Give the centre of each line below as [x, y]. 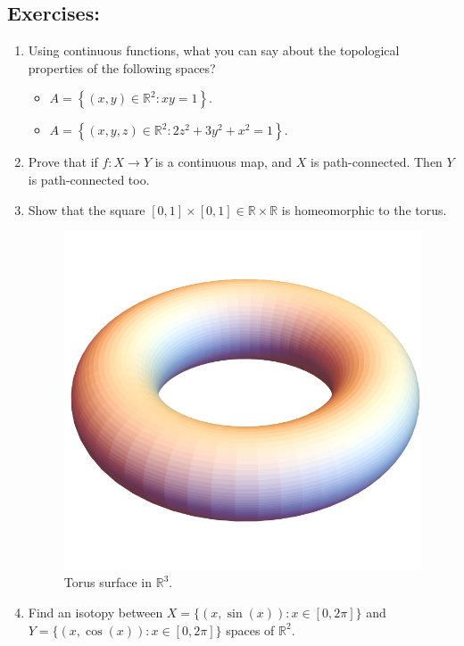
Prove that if [63, 162]
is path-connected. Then [377, 162]
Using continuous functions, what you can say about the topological [214, 50]
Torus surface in [108, 582]
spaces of [250, 629]
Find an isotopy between [95, 612]
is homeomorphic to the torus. [364, 209]
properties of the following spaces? [122, 67]
